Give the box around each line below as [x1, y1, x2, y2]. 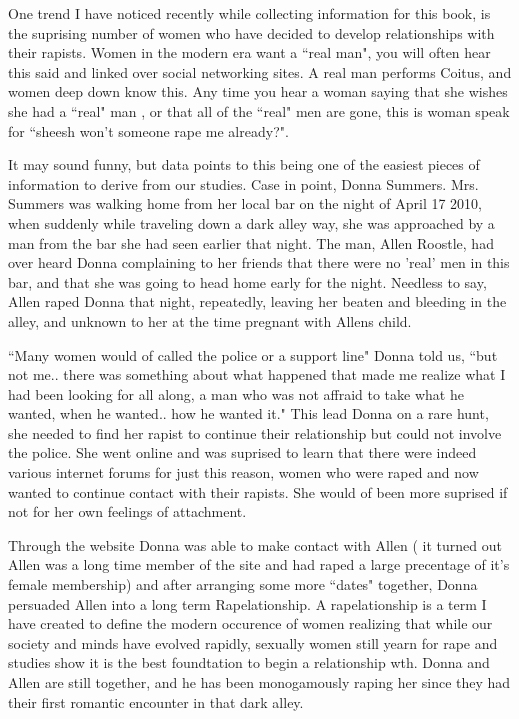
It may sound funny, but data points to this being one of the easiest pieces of [8, 154, 480, 175]
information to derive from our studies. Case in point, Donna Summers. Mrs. [8, 173, 479, 194]
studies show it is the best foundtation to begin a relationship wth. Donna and [8, 652, 490, 673]
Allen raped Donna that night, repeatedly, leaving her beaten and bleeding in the [8, 291, 507, 312]
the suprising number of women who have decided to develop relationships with [8, 22, 495, 43]
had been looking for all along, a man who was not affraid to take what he [8, 383, 464, 404]
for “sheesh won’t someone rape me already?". [8, 120, 289, 141]
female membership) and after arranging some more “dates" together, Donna [8, 574, 478, 595]
